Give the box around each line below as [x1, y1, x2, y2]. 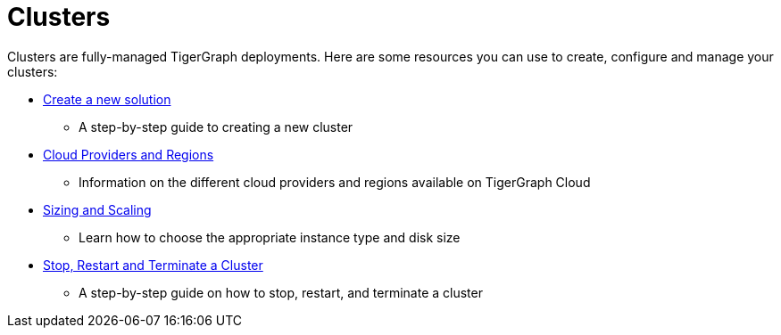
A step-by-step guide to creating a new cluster [79, 118, 353, 135]
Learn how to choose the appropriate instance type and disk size [79, 229, 461, 245]
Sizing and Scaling [43, 201, 152, 217]
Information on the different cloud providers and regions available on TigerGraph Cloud [79, 174, 591, 190]
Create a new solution [43, 91, 171, 107]
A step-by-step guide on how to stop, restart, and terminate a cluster [79, 284, 483, 300]
